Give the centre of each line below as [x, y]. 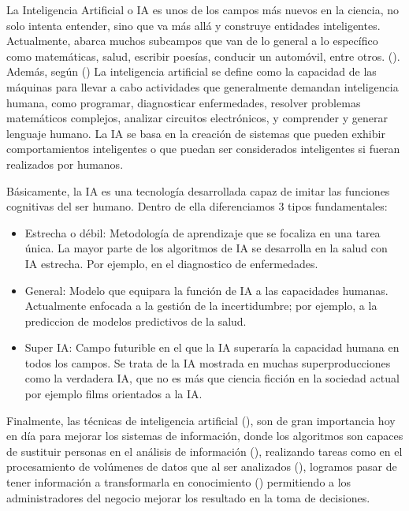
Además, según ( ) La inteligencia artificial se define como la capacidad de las [191, 71]
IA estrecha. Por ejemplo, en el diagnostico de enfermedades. [171, 263]
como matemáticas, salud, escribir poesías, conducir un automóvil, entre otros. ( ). [203, 56]
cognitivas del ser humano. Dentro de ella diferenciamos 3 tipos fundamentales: [197, 206]
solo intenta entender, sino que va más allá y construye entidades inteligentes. [193, 25]
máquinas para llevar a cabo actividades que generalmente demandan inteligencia [203, 86]
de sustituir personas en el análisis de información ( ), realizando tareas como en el [204, 451]
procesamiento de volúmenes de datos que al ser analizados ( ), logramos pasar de [202, 466]
